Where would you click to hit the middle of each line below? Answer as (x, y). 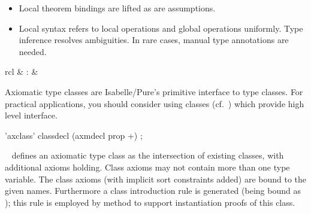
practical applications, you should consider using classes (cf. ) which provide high (155, 103)
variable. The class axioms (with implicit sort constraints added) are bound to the (156, 179)
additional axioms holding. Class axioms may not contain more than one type (147, 167)
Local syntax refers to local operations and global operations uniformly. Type (161, 28)
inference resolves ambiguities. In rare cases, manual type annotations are (154, 40)
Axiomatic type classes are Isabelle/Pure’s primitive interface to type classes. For (154, 91)
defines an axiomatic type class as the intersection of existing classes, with (148, 155)
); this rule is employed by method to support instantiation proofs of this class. (150, 202)
